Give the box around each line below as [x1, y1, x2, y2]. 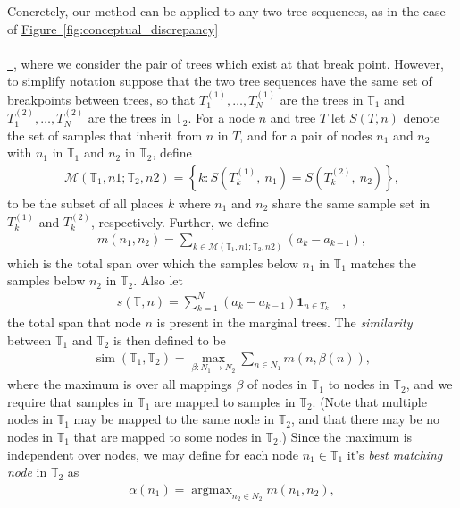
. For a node [188, 108, 255, 127]
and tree [270, 108, 316, 127]
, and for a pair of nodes [239, 125, 372, 144]
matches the [350, 253, 417, 272]
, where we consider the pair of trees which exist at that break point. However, [13, 54, 444, 72]
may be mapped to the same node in [73, 410, 275, 428]
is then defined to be [113, 331, 226, 349]
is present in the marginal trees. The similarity [156, 313, 413, 332]
